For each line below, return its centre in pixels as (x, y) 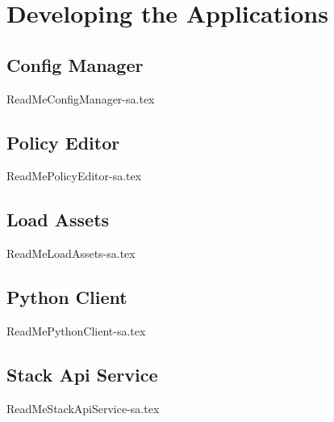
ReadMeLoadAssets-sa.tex (71, 253)
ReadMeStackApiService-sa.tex (83, 408)
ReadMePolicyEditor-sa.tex (74, 176)
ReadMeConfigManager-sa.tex (81, 98)
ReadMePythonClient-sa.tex (76, 330)
